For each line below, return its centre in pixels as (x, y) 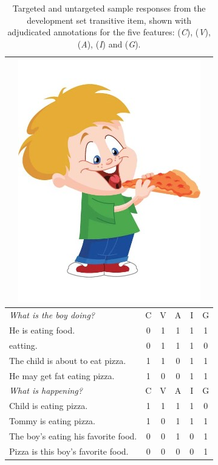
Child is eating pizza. (49, 406)
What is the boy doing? (52, 315)
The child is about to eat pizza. (68, 360)
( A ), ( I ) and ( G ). (109, 44)
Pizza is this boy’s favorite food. (69, 451)
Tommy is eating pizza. (53, 421)
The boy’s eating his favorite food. (73, 435)
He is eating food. (42, 330)
